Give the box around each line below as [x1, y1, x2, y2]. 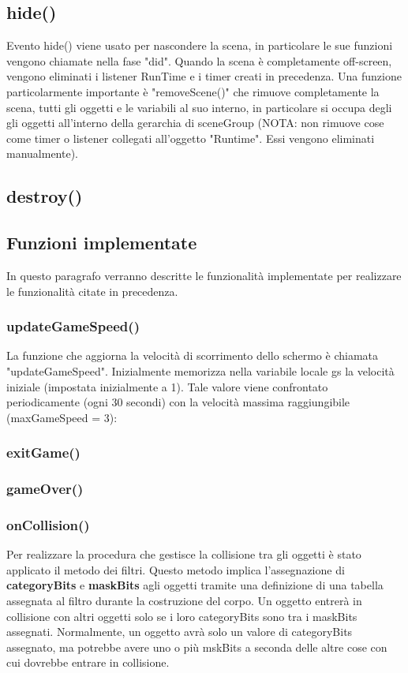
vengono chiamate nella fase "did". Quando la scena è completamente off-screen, [6, 52, 392, 69]
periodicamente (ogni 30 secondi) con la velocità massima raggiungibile [6, 394, 350, 410]
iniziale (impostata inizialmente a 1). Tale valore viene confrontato [6, 378, 328, 394]
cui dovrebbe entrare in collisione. [6, 654, 170, 671]
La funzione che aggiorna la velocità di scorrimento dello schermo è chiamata [6, 347, 379, 364]
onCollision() [6, 514, 90, 534]
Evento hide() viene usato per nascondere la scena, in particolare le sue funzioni [6, 37, 393, 54]
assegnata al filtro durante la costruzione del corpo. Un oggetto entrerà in [6, 593, 362, 608]
